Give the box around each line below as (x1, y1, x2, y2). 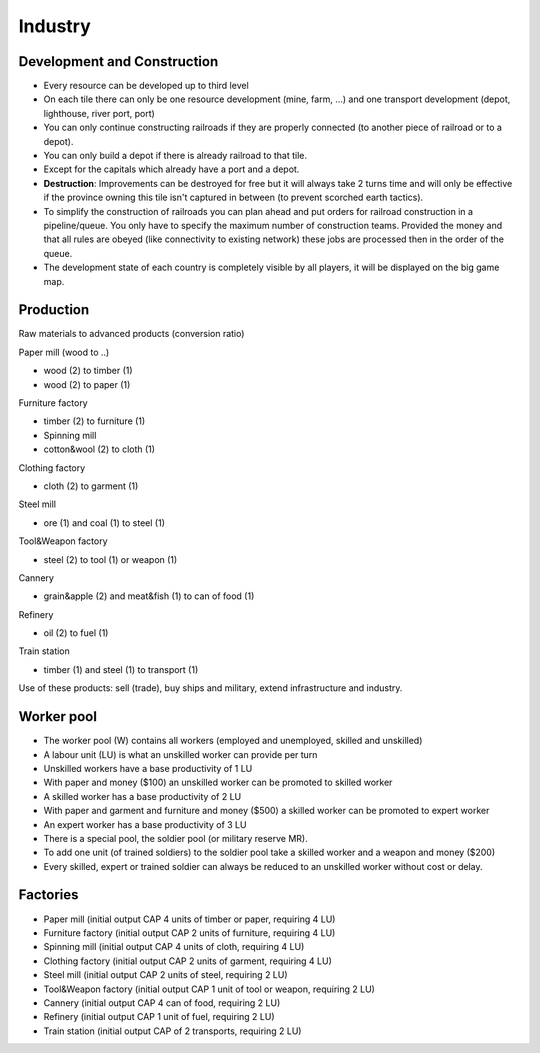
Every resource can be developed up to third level (43, 80, 249, 92)
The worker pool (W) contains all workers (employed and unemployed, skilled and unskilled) (43, 735, 423, 747)
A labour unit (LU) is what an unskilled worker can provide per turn (43, 748, 318, 760)
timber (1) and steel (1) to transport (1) (43, 663, 199, 675)
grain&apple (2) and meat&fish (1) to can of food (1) (43, 590, 255, 602)
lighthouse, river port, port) (43, 107, 155, 119)
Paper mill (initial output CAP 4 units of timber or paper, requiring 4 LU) (43, 913, 336, 925)
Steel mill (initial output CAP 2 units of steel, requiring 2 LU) (43, 969, 289, 981)
